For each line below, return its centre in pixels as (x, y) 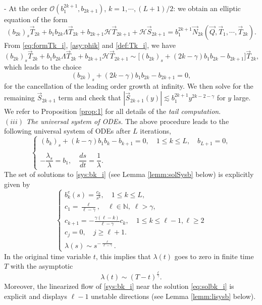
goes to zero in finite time (214, 256)
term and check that (90, 98)
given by (17, 184)
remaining (19, 98)
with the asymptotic (42, 266)
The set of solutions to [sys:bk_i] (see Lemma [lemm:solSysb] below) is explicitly (129, 174)
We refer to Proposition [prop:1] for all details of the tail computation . (113, 111)
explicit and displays (36, 296)
